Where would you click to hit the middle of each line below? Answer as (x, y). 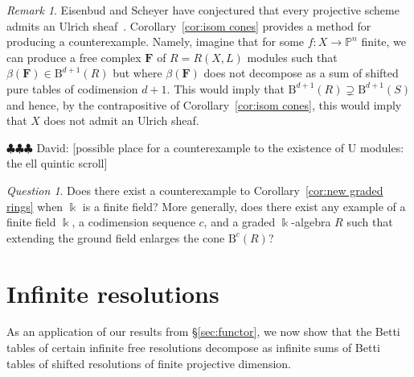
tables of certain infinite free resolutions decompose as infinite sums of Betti (193, 348)
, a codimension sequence (133, 222)
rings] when (35, 206)
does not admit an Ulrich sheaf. (121, 120)
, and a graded (240, 222)
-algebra (311, 222)
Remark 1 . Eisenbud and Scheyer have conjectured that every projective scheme (203, 10)
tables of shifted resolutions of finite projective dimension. (149, 363)
